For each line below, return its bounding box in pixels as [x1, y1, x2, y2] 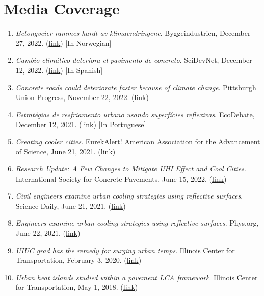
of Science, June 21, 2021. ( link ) [15, 146, 116, 157]
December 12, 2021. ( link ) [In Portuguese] [15, 119, 146, 130]
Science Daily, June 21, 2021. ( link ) [15, 200, 126, 211]
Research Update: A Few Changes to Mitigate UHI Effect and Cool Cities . [15, 163, 246, 174]
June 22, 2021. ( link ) [15, 228, 81, 238]
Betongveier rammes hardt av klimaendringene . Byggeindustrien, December [15, 28, 251, 38]
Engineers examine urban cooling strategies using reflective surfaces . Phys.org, [15, 217, 259, 228]
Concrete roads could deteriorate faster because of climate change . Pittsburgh [15, 82, 256, 92]
